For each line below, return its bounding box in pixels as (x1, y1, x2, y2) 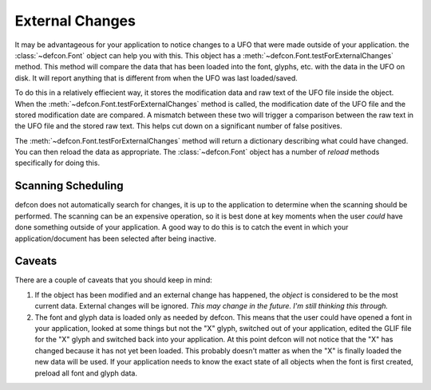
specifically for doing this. (14, 158, 100, 167)
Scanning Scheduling (14, 179, 124, 193)
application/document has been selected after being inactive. (14, 234, 217, 243)
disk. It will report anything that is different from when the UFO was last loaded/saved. (14, 73, 299, 83)
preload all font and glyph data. (34, 368, 137, 378)
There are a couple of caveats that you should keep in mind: (14, 275, 212, 285)
